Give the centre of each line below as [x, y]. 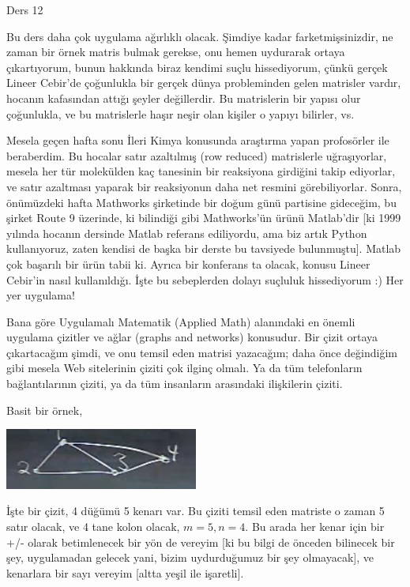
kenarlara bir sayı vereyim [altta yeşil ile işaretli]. [125, 572]
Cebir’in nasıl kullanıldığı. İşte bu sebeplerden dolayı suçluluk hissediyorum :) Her [205, 279]
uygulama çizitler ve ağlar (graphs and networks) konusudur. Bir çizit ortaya [192, 337]
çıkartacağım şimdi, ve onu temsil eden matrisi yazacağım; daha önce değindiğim [202, 352]
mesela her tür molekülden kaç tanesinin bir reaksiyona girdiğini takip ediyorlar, [201, 171]
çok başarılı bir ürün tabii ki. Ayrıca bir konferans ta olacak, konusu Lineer [188, 263]
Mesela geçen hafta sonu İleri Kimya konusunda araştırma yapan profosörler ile [198, 140]
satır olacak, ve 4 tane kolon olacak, [93, 527]
